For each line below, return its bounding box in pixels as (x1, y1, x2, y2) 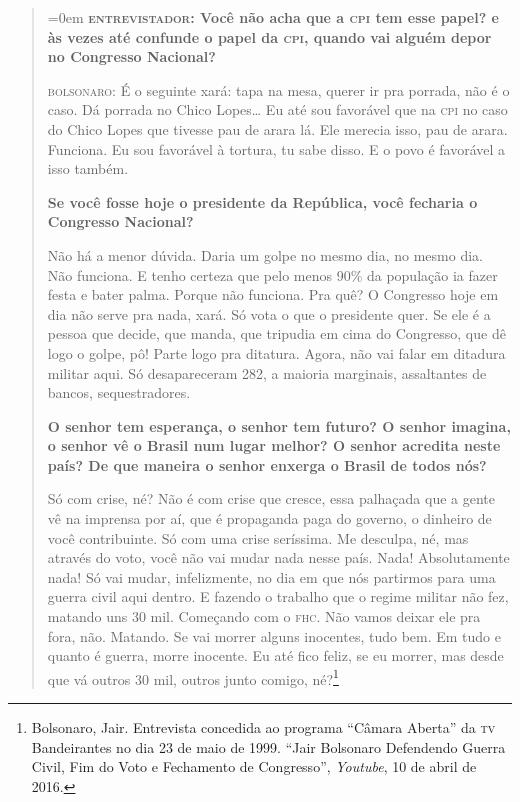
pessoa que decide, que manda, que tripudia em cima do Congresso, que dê (47, 323, 506, 344)
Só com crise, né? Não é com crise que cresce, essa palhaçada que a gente (47, 488, 495, 509)
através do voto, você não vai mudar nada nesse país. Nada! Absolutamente (47, 547, 510, 568)
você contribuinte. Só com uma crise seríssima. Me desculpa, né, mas (47, 527, 469, 548)
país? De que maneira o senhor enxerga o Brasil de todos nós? (47, 454, 487, 475)
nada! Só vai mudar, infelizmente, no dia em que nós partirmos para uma (47, 566, 496, 587)
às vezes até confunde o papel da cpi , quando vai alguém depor (47, 26, 492, 47)
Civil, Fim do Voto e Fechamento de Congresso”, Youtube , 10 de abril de (31, 756, 477, 777)
